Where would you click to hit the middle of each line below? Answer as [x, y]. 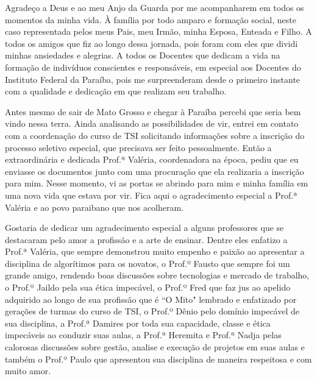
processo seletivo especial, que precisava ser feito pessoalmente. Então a [138, 147]
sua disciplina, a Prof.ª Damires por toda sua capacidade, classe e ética [138, 323]
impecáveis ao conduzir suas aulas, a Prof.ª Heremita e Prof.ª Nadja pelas [143, 335]
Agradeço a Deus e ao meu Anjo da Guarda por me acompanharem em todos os [155, 7]
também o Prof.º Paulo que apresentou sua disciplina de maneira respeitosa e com [158, 359]
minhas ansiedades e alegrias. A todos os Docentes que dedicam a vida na [143, 55]
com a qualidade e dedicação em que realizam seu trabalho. [116, 91]
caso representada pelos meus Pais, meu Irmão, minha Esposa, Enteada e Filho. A [158, 31]
